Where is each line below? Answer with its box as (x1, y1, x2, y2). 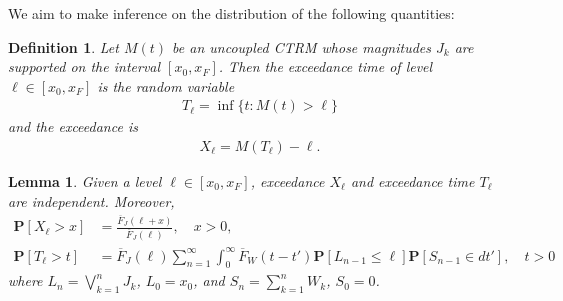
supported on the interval (8, 56, 161, 77)
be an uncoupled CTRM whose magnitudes (172, 36, 432, 57)
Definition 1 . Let (8, 36, 119, 57)
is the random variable (97, 75, 235, 96)
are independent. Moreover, (8, 190, 175, 211)
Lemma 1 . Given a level (8, 171, 162, 192)
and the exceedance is (8, 116, 138, 137)
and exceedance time (350, 171, 475, 192)
